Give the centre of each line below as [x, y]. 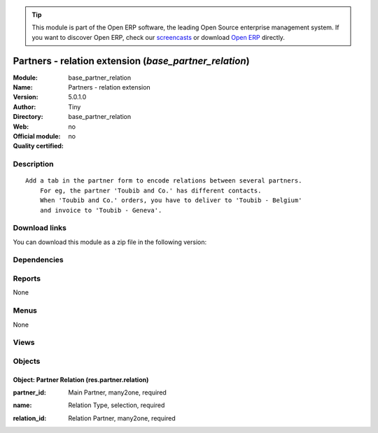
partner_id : [30, 392]
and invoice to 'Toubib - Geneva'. [101, 210]
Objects [27, 361]
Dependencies [38, 260]
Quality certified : [38, 146]
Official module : [37, 136]
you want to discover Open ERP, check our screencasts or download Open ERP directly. [158, 37]
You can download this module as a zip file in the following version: [110, 242]
